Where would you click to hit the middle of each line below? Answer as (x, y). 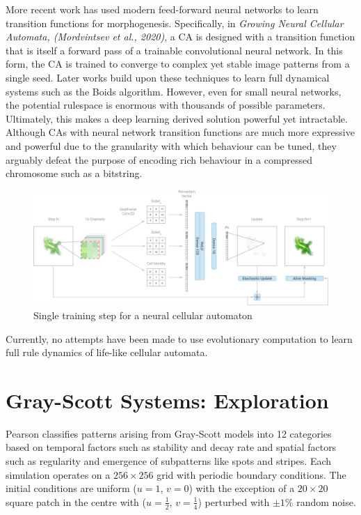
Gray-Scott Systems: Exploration (167, 400)
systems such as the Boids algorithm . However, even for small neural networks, (174, 91)
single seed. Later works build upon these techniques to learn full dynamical (168, 77)
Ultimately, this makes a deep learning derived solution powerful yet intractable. (177, 118)
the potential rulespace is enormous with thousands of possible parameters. (166, 105)
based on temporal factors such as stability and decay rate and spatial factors (171, 447)
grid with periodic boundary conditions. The (251, 474)
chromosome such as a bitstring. (74, 173)
